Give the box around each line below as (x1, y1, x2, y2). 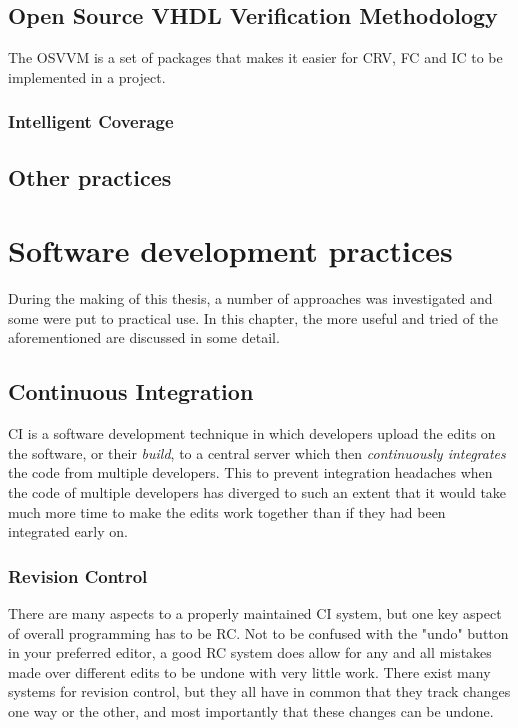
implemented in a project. (8, 66, 166, 87)
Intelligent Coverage (8, 109, 174, 134)
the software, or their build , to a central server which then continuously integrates (8, 442, 506, 463)
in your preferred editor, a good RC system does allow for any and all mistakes (8, 642, 492, 663)
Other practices (8, 161, 172, 192)
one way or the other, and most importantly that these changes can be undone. (8, 700, 494, 721)
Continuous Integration (8, 376, 254, 407)
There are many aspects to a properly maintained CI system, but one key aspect (8, 602, 502, 623)
